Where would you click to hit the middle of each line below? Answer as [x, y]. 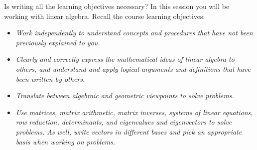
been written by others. [50, 78]
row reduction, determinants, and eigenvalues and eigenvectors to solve [124, 122]
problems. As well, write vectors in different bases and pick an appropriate [129, 131]
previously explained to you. [58, 42]
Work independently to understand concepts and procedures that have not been [134, 33]
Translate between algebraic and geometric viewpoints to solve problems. [125, 95]
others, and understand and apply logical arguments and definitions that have [133, 69]
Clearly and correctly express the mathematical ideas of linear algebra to [125, 59]
